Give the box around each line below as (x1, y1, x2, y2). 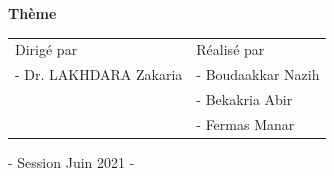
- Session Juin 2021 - (8, 151, 135, 172)
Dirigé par (15, 39, 78, 60)
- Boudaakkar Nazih (196, 64, 320, 85)
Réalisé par (196, 39, 265, 60)
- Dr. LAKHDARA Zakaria (15, 64, 183, 85)
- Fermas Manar (196, 113, 295, 134)
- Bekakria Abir (196, 89, 293, 110)
